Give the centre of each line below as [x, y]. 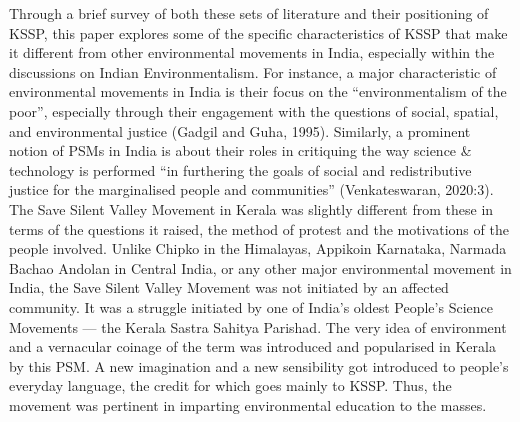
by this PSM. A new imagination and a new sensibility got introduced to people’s [259, 365]
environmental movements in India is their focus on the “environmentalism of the [258, 91]
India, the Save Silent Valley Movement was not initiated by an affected [229, 287]
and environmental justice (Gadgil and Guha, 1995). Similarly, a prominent [240, 130]
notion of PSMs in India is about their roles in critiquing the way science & [240, 150]
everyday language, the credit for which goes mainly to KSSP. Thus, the [230, 385]
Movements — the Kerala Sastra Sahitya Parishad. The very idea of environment [258, 326]
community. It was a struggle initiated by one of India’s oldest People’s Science [251, 306]
